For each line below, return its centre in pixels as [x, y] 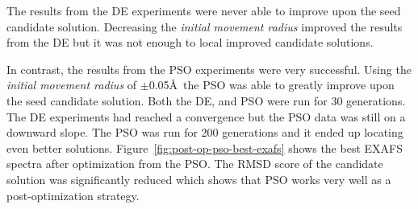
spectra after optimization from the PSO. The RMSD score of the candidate [195, 164]
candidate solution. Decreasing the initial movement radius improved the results [205, 26]
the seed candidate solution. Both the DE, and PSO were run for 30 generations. [206, 100]
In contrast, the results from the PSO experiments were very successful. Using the [209, 69]
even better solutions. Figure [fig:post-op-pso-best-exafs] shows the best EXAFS [205, 148]
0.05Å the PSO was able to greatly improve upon [272, 85]
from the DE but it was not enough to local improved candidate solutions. [190, 42]
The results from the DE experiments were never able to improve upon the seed [204, 10]
